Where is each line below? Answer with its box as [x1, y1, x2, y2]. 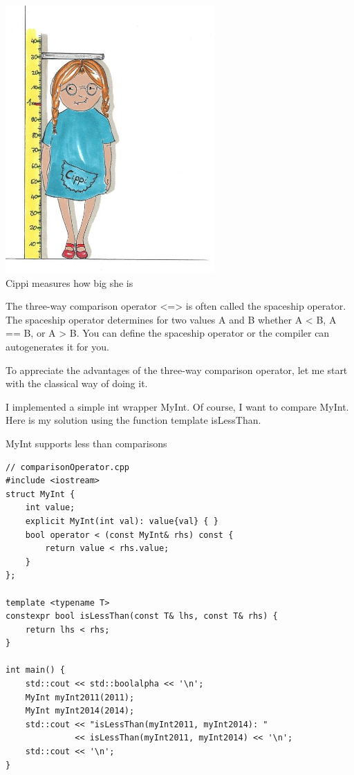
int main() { [6, 665, 65, 675]
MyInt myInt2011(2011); [25, 692, 135, 702]
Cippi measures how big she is [6, 275, 133, 290]
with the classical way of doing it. [6, 376, 148, 391]
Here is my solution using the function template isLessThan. [6, 413, 261, 427]
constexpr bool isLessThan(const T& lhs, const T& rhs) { [6, 611, 278, 622]
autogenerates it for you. [6, 339, 109, 354]
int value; [25, 503, 75, 513]
